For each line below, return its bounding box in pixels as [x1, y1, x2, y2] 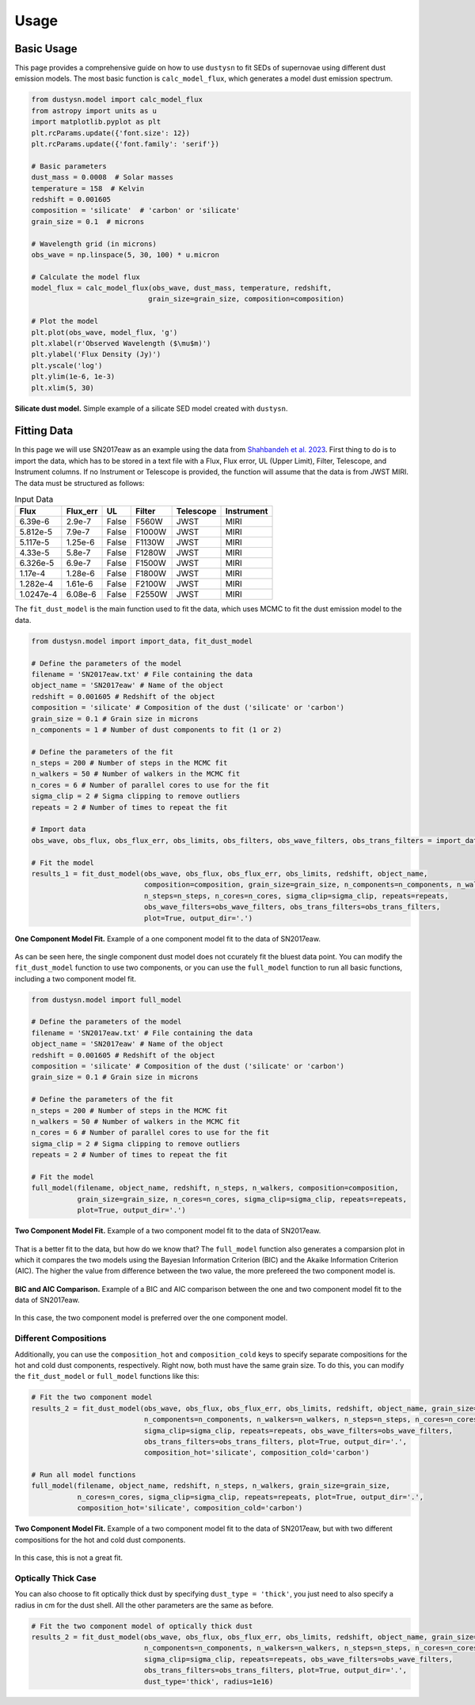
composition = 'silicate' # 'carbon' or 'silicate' [31, 206, 241, 215]
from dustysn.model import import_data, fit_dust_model [31, 636, 253, 645]
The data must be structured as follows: [14, 478, 145, 488]
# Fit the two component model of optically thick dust [31, 1621, 253, 1631]
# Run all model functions [31, 1471, 136, 1479]
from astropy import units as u [31, 106, 158, 115]
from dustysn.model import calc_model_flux [31, 95, 203, 104]
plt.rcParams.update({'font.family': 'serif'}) [31, 139, 219, 148]
